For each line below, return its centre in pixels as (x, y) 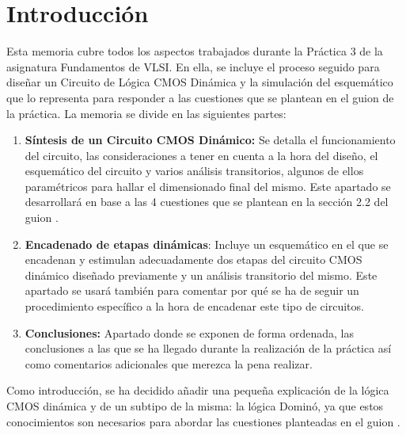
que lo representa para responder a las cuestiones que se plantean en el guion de (200, 97)
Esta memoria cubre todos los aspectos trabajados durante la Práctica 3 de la (195, 51)
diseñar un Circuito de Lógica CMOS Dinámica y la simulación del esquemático (200, 82)
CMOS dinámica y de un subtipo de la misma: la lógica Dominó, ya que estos (195, 406)
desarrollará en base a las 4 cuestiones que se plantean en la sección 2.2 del (207, 202)
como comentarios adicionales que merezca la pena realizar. (169, 363)
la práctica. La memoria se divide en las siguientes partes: (146, 113)
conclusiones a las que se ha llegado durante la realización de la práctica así (208, 348)
